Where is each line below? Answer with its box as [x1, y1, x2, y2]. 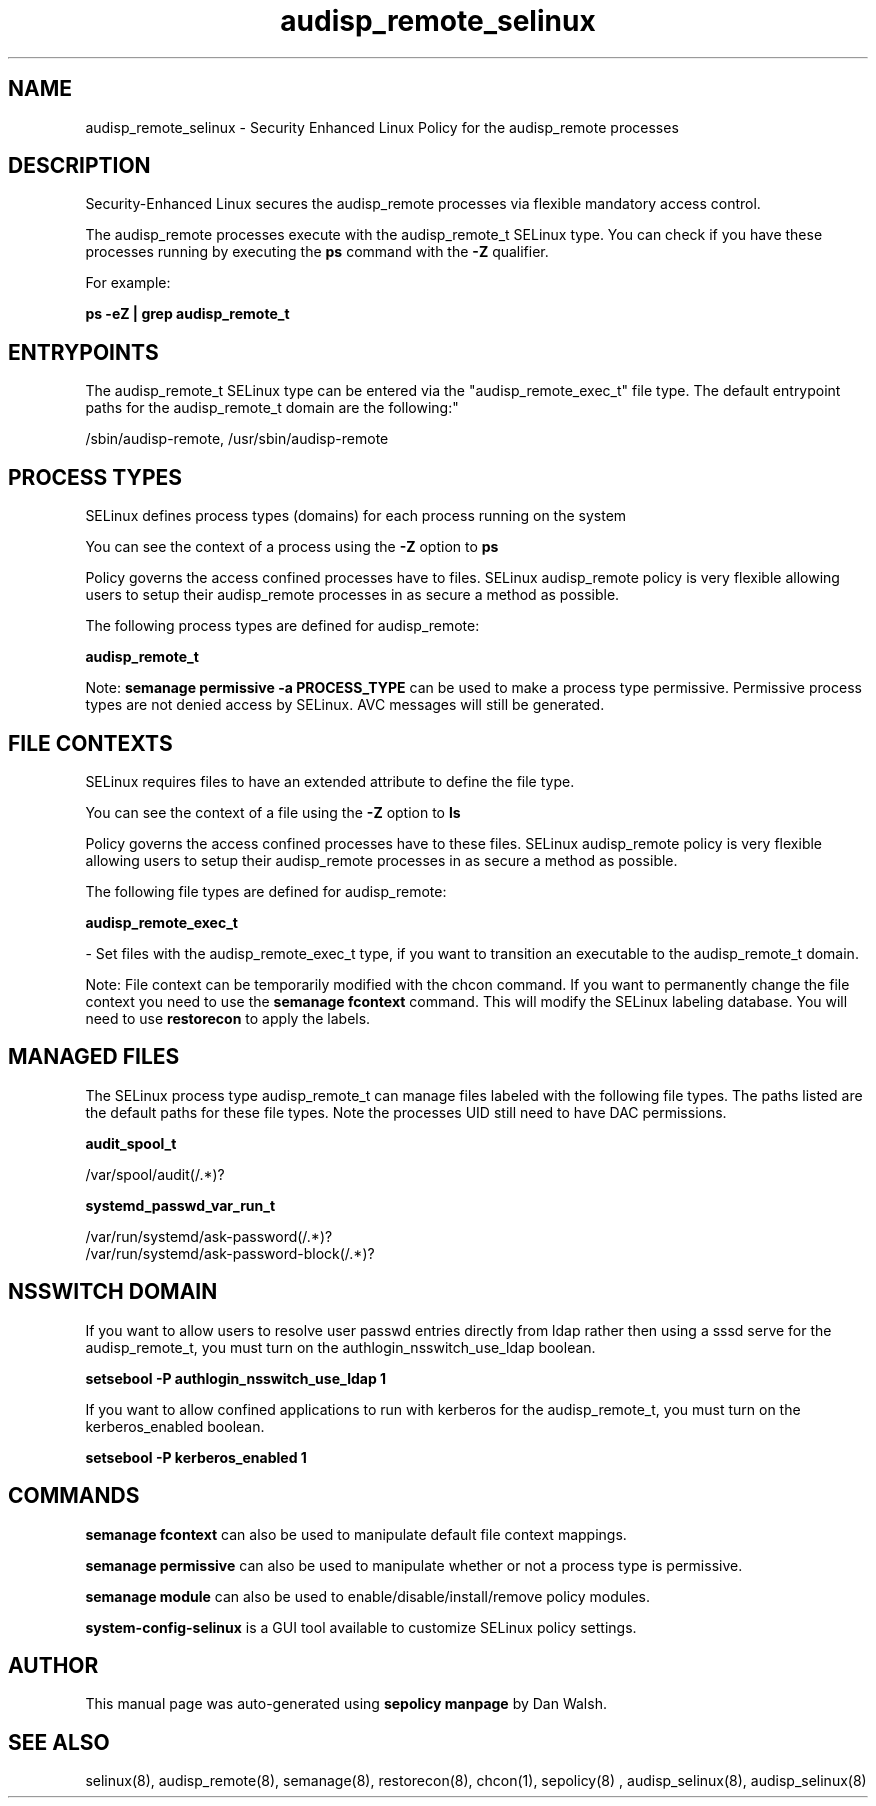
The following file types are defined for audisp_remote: [85, 882, 447, 900]
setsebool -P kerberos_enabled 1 [85, 1448, 307, 1466]
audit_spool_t [85, 1134, 177, 1152]
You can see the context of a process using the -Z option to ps [85, 538, 499, 556]
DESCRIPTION [8, 153, 151, 179]
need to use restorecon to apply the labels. [85, 1009, 371, 1027]
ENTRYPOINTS [8, 339, 159, 365]
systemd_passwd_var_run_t [85, 1196, 276, 1214]
